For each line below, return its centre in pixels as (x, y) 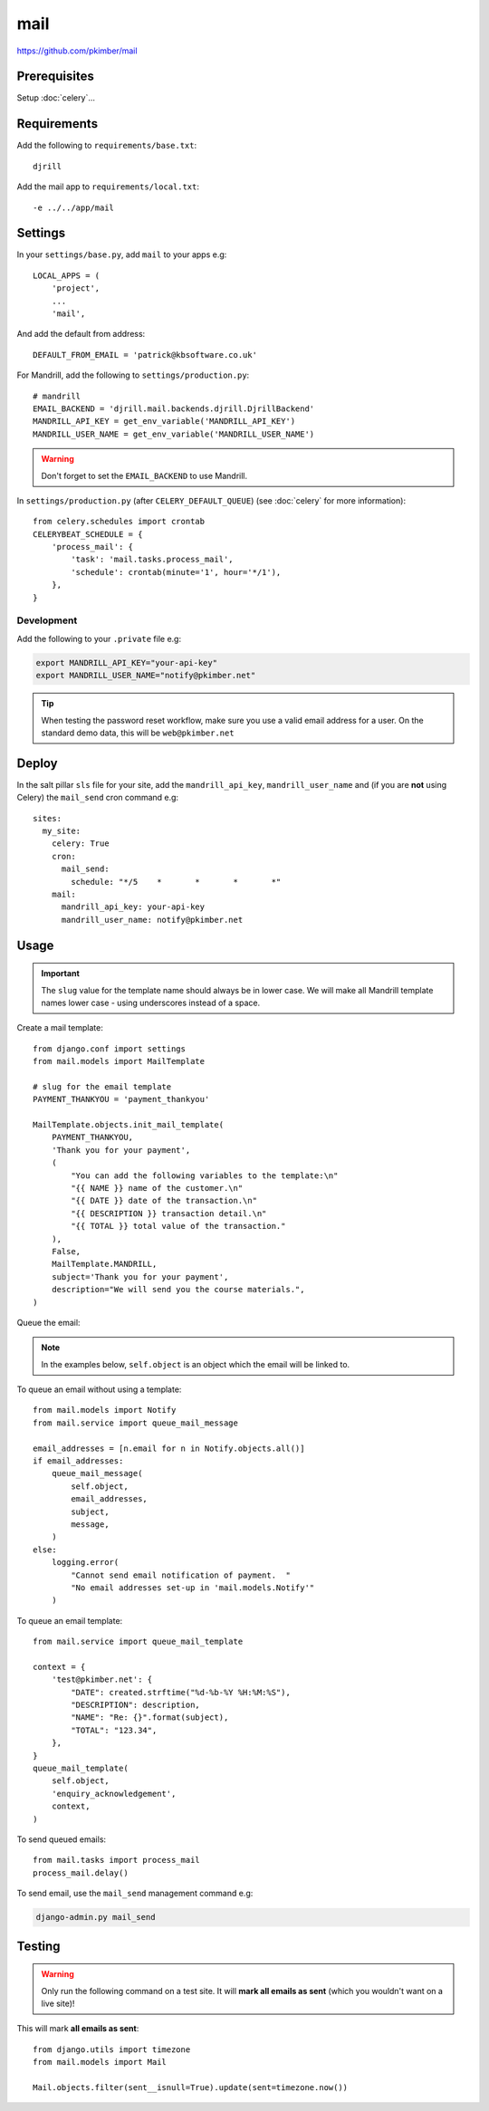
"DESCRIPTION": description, (136, 1705)
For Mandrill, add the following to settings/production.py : (133, 375)
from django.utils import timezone (112, 2049)
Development (47, 620)
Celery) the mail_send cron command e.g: (98, 798)
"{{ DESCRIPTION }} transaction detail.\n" (169, 1213)
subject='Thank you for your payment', (140, 1276)
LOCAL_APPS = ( (67, 275)
